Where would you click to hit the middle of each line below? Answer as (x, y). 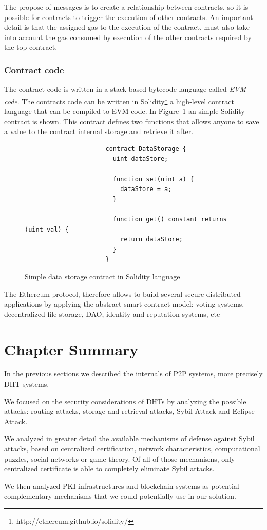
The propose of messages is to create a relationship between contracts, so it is (126, 7)
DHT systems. (27, 384)
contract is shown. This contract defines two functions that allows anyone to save (132, 121)
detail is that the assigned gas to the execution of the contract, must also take (127, 27)
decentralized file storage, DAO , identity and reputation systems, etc (112, 314)
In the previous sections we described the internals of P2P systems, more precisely (133, 374)
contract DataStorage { (146, 149)
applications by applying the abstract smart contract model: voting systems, (124, 304)
